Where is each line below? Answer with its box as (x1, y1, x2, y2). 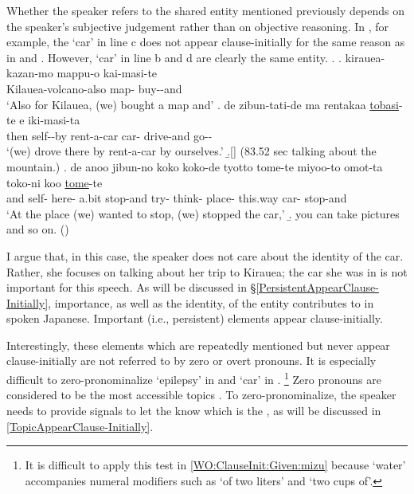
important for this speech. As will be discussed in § (6, 279, 256, 296)
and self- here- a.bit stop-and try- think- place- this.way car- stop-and (6, 190, 347, 206)
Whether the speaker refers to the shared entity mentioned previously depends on (6, 2, 404, 18)
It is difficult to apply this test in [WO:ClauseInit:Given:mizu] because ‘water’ (25, 457, 406, 473)
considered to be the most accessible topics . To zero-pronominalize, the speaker (6, 386, 396, 403)
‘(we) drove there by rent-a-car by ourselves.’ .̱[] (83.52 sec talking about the (6, 143, 377, 159)
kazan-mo (6, 65, 53, 81)
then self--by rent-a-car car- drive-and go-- (6, 127, 213, 143)
